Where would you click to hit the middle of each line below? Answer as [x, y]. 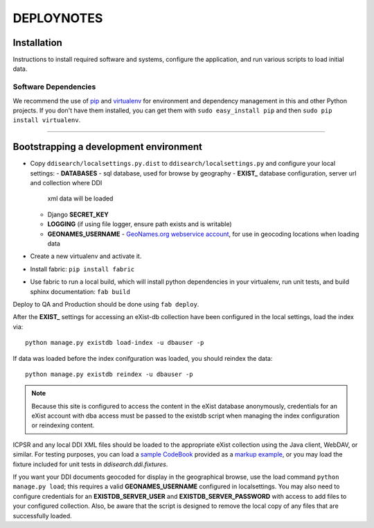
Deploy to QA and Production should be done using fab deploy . [106, 304]
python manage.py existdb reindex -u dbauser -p [109, 374]
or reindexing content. [63, 425]
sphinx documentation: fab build [80, 291]
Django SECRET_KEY [78, 214]
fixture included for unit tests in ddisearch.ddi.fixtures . [90, 464]
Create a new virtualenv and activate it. [86, 256]
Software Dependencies [54, 87]
